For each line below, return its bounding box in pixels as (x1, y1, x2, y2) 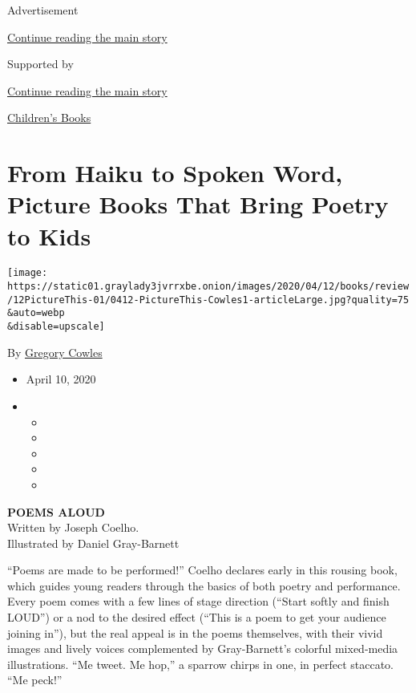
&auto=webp (7, 307, 65, 319)
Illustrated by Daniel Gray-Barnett (7, 534, 180, 551)
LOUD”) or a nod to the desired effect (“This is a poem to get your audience (7, 609, 386, 626)
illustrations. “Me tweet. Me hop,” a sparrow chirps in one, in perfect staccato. (7, 655, 394, 672)
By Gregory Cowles (7, 343, 103, 360)
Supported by (7, 55, 74, 72)
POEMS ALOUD (7, 503, 105, 520)
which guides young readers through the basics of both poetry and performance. (7, 577, 401, 594)
